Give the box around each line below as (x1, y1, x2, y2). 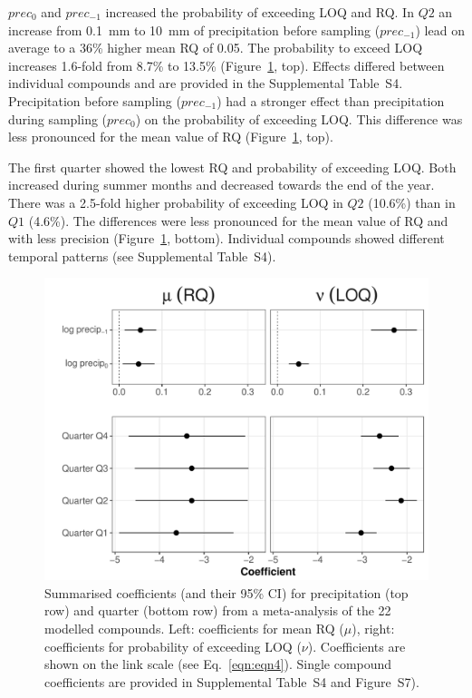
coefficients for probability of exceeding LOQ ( (44, 636, 302, 655)
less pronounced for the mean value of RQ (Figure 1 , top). (8, 127, 333, 146)
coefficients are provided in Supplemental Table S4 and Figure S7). (44, 672, 419, 691)
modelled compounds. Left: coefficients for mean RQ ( (44, 619, 344, 637)
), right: (352, 619, 395, 637)
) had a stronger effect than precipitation (217, 91, 445, 110)
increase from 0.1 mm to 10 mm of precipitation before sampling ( (8, 20, 380, 39)
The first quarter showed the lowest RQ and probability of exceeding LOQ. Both (8, 157, 457, 176)
